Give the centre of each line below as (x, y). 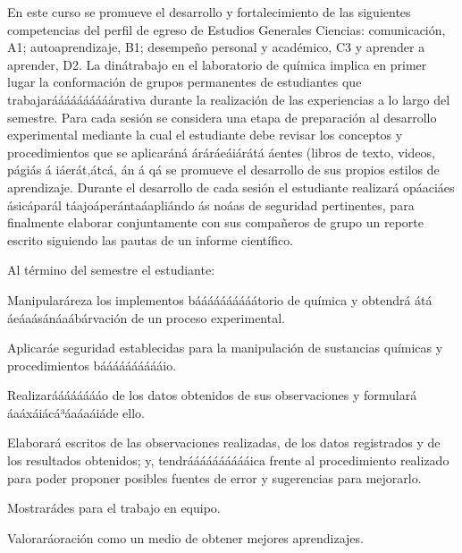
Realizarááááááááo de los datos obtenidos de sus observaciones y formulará (212, 395)
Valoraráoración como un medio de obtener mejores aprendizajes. (185, 537)
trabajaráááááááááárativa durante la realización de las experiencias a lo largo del (229, 99)
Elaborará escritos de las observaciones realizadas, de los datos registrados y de (224, 442)
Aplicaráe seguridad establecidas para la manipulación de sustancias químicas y (225, 348)
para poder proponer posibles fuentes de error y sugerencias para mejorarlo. (214, 477)
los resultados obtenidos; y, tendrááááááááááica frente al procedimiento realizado (228, 460)
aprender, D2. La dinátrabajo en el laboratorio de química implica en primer (217, 64)
